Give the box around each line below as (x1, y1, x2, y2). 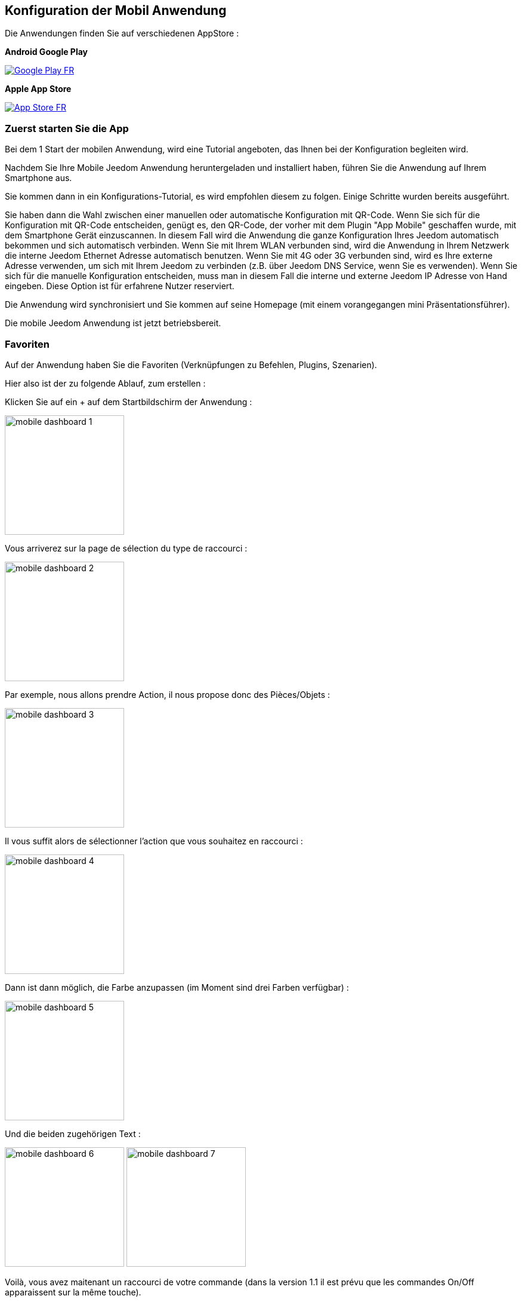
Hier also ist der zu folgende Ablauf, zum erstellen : (5, 378, 206, 388)
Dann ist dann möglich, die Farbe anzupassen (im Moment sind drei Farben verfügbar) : (5, 982, 349, 992)
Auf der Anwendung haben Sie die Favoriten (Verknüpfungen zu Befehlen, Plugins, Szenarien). (5, 359, 377, 370)
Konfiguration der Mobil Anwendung (5, 3, 227, 18)
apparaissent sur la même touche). (5, 1286, 141, 1297)
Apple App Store (5, 84, 72, 94)
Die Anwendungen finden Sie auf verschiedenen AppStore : (5, 28, 239, 39)
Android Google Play (5, 47, 88, 57)
